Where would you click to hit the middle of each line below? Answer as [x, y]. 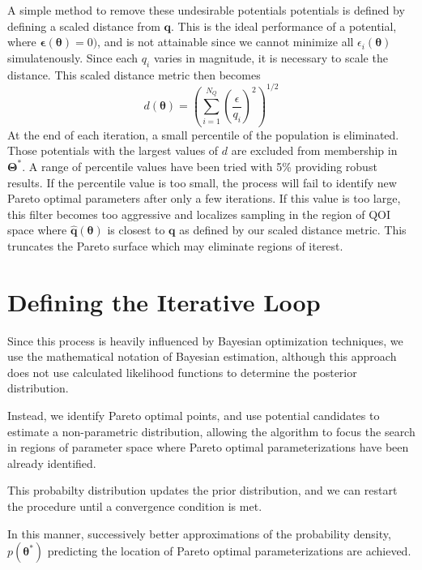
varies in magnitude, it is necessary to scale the [271, 57]
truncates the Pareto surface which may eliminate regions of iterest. [175, 245]
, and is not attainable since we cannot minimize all [226, 42]
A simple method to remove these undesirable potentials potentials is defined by [206, 10]
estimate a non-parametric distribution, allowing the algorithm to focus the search [211, 431]
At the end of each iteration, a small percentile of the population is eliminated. [203, 134]
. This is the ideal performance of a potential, [283, 26]
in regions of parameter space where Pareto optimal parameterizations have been [208, 447]
